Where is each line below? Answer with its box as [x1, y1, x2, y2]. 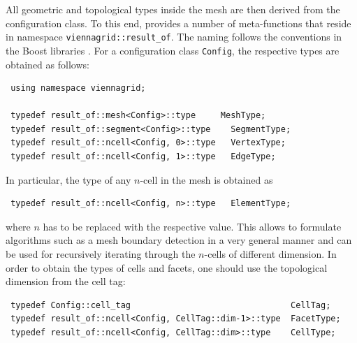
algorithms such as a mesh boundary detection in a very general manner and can [6, 233, 352, 247]
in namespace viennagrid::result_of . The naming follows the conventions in [6, 29, 342, 44]
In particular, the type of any [6, 172, 131, 187]
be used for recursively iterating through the [6, 247, 196, 261]
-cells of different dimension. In [204, 247, 337, 261]
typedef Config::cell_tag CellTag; [10, 300, 331, 310]
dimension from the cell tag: [6, 274, 126, 289]
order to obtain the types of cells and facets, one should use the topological [6, 260, 328, 275]
